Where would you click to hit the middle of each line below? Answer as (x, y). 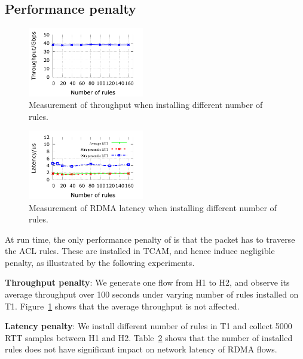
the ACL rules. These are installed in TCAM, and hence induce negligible (140, 251)
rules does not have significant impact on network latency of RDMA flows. (141, 349)
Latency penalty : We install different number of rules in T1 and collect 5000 (149, 326)
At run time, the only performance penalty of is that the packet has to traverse (150, 239)
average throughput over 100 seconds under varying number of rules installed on (152, 294)
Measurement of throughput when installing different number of (146, 105)
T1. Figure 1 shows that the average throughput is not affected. (122, 306)
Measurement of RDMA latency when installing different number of (153, 207)
